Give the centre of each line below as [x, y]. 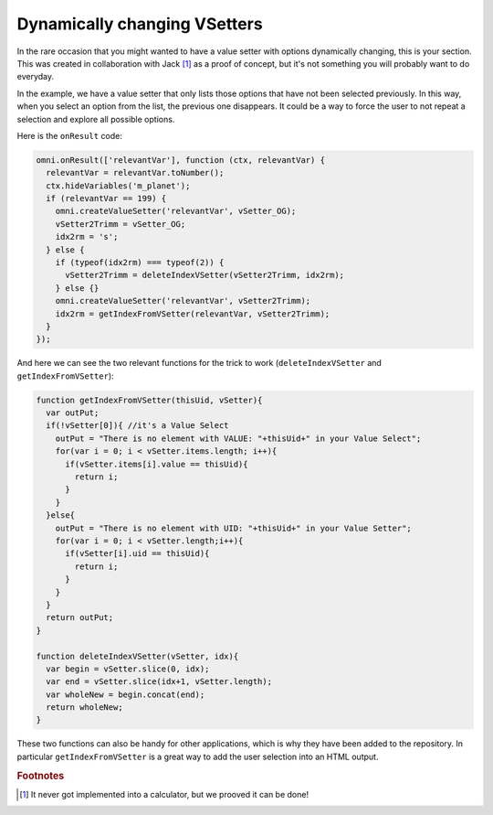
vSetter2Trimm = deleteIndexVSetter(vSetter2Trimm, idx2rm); [205, 275]
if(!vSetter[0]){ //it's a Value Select [137, 426]
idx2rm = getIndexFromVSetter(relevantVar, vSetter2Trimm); [193, 314]
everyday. [36, 77]
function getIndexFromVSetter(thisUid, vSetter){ [149, 400]
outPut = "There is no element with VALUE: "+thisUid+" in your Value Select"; [238, 438]
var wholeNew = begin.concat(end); [126, 694]
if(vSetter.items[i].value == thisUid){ [157, 464]
